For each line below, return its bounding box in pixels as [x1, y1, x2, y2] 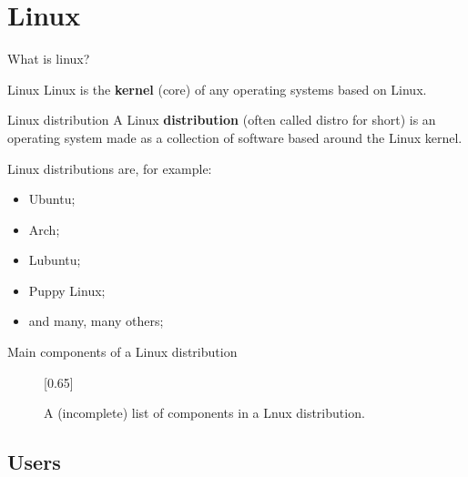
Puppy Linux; [28, 280, 106, 299]
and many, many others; [28, 311, 164, 330]
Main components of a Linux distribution [7, 342, 238, 361]
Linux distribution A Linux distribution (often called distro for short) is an [7, 110, 436, 129]
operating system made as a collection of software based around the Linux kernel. [7, 127, 463, 147]
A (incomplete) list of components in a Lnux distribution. [44, 403, 365, 422]
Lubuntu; [28, 250, 81, 269]
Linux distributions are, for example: [7, 158, 212, 178]
